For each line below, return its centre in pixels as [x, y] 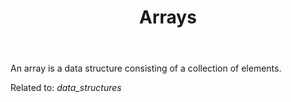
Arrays [168, 17]
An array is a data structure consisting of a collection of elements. [146, 68]
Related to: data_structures [66, 88]
